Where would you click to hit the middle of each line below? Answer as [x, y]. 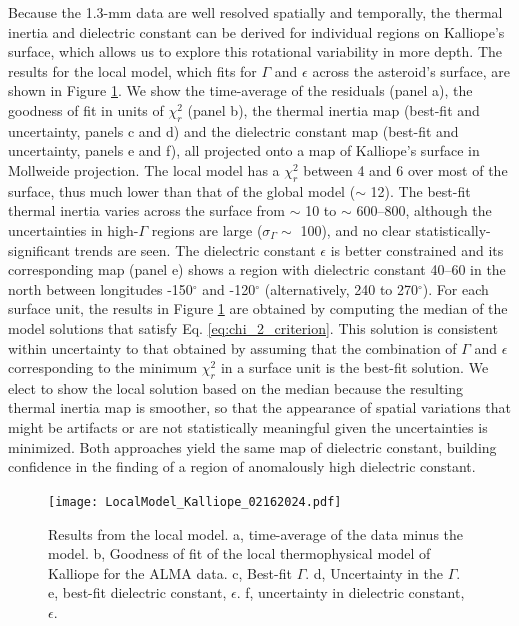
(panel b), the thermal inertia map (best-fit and [333, 109]
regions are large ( [207, 229]
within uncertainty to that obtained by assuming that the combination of [232, 347]
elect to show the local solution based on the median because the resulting [235, 387]
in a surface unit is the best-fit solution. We [354, 367]
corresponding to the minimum [103, 367]
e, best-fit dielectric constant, [137, 592]
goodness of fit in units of [86, 109]
